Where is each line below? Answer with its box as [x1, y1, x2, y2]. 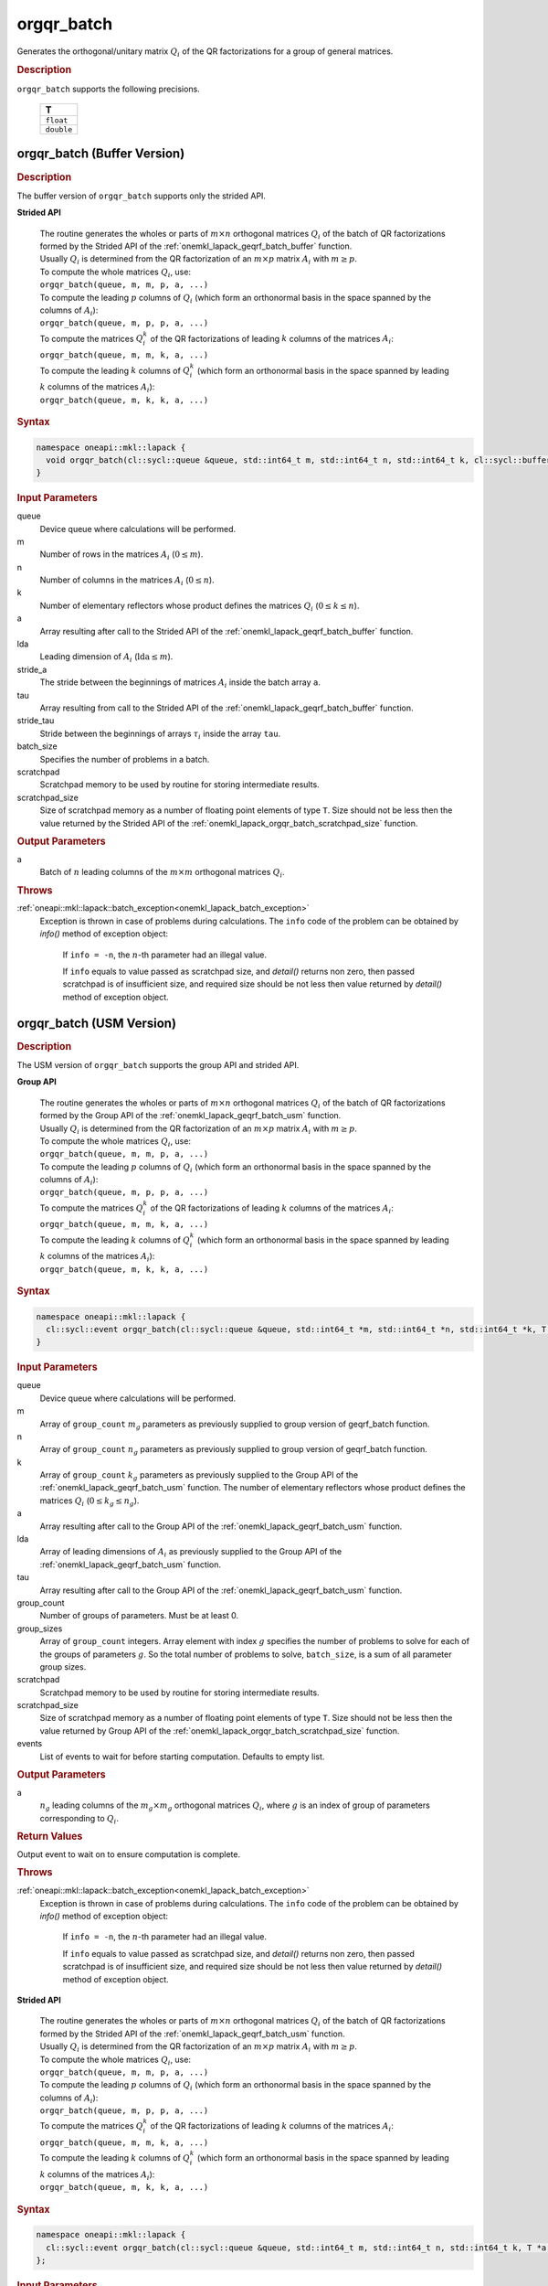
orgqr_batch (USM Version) [16, 1015, 177, 1031]
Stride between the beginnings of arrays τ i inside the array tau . [39, 728, 281, 741]
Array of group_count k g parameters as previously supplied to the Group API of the [39, 1469, 359, 1482]
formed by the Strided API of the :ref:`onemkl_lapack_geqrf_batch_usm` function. [39, 2028, 346, 2039]
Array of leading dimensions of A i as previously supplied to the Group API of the [39, 1546, 342, 1559]
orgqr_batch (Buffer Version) [16, 146, 185, 162]
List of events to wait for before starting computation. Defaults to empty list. [39, 1751, 325, 1762]
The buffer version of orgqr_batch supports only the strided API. [16, 190, 267, 201]
